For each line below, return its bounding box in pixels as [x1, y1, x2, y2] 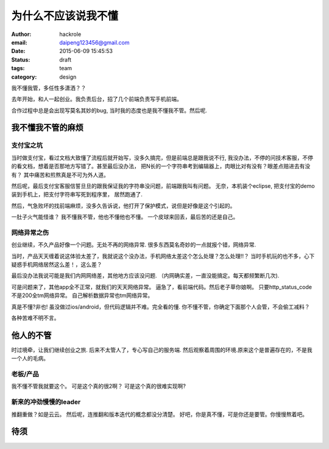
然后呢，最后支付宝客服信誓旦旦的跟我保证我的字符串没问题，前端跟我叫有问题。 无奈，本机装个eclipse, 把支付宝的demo [11, 182, 315, 189]
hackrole [59, 31, 82, 38]
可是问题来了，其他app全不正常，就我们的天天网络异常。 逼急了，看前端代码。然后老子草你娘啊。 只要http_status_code [11, 283, 312, 290]
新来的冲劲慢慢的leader [11, 398, 81, 406]
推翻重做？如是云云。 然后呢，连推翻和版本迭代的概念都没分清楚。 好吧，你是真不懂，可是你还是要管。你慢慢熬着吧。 [11, 411, 308, 418]
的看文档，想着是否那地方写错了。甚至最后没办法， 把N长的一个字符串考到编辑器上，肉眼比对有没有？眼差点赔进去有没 [11, 162, 311, 170]
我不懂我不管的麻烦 [11, 123, 83, 133]
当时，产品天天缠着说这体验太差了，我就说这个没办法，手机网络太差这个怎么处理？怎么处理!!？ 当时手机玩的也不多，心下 [11, 252, 315, 259]
